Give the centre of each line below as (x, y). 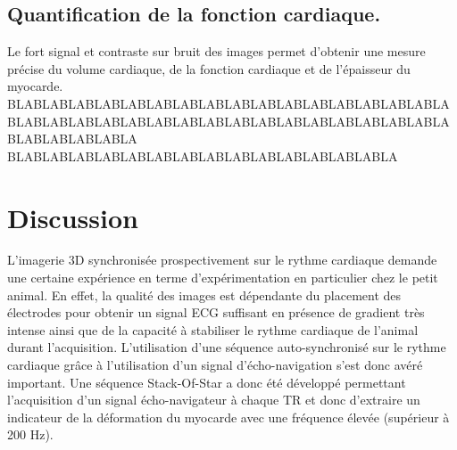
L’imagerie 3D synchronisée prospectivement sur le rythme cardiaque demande (222, 260)
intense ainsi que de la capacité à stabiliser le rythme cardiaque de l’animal (213, 329)
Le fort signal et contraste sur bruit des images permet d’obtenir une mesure (216, 51)
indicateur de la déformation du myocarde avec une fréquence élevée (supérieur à (228, 417)
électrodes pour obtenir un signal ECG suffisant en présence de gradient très (216, 312)
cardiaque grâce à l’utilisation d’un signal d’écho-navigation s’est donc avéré (215, 365)
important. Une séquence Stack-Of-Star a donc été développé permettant (207, 382)
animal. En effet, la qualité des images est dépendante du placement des (204, 295)
